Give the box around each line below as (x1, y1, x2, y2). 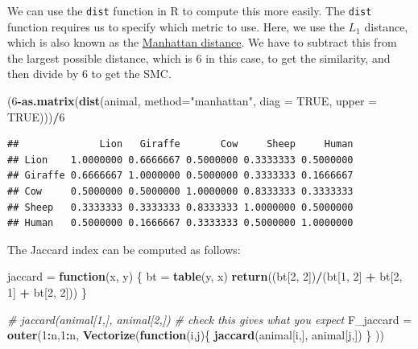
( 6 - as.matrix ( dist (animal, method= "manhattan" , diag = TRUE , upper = (7, 92, 377, 109)
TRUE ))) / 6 (7, 108, 65, 125)
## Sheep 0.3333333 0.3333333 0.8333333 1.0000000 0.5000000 (7, 201, 354, 213)
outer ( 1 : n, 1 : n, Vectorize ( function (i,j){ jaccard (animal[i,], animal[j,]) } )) (7, 326, 384, 343)
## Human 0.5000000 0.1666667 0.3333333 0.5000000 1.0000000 (7, 217, 354, 229)
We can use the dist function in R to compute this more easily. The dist (7, 2, 372, 18)
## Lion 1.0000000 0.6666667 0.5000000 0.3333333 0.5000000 (7, 154, 354, 166)
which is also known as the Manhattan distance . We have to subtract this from (7, 34, 397, 51)
